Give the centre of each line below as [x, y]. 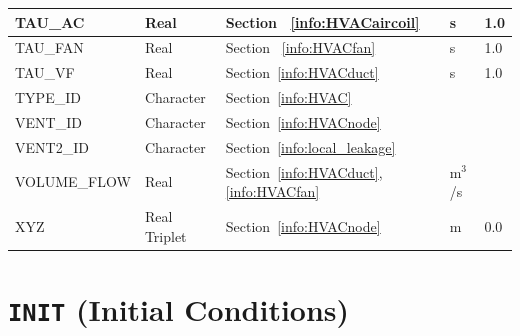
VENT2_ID [52, 146]
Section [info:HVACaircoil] [322, 21]
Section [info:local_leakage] [310, 146]
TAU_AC [50, 21]
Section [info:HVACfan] [300, 47]
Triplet [165, 235]
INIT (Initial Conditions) [179, 308]
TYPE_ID [48, 97]
